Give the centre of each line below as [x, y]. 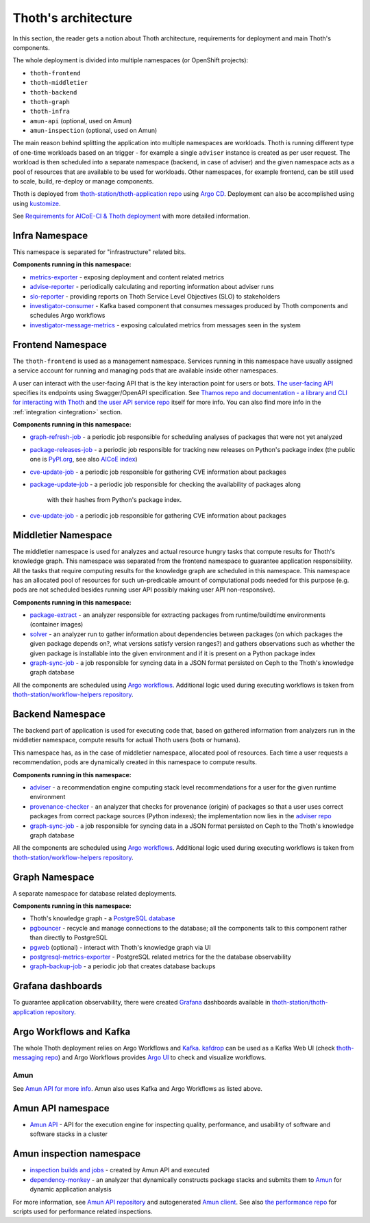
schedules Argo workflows [67, 316]
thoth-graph [50, 102]
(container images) [57, 625]
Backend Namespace [59, 714]
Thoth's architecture [73, 18]
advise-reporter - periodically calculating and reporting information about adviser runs [152, 287]
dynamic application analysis [71, 1189]
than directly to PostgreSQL [69, 937]
